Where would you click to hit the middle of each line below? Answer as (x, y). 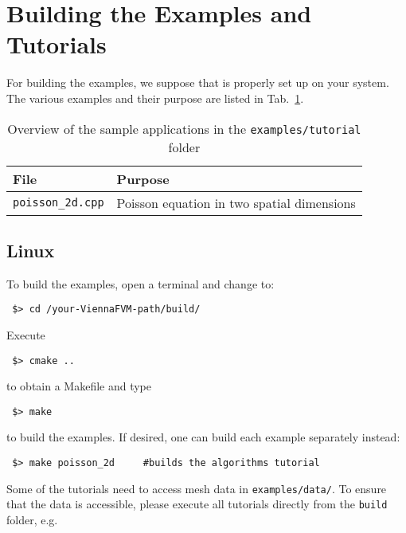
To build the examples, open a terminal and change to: (141, 283)
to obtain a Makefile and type (79, 386)
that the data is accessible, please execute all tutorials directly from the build (197, 504)
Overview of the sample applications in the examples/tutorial (184, 128)
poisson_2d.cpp (59, 202)
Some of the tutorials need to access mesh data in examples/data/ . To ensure (197, 488)
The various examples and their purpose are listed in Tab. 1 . (155, 98)
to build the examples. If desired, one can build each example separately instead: (203, 437)
